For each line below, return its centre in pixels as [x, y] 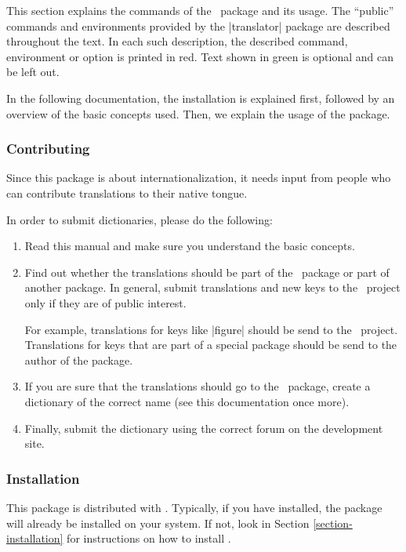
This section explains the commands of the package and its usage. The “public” [200, 10]
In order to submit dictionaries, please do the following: [140, 219]
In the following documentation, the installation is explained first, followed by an [201, 98]
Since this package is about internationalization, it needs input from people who [199, 178]
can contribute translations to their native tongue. [127, 192]
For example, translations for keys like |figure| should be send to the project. [211, 329]
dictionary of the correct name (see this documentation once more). [187, 401]
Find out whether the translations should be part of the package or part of [207, 272]
